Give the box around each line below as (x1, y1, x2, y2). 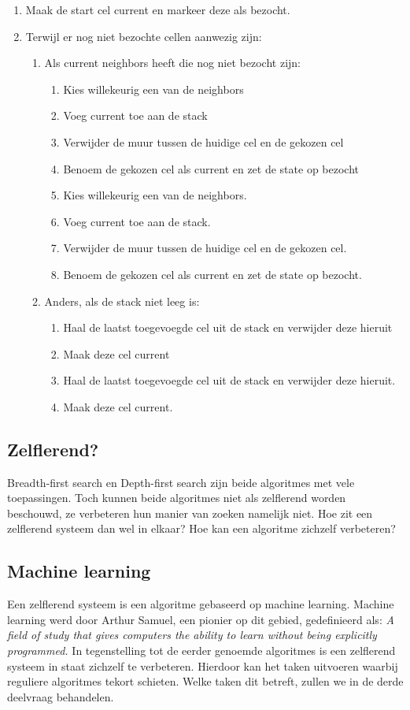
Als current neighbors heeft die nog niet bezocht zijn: (44, 54, 301, 71)
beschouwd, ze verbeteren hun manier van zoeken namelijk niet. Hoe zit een (7, 504, 373, 521)
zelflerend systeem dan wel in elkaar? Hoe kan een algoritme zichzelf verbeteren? (7, 520, 396, 537)
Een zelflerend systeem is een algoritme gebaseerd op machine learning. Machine (7, 596, 394, 612)
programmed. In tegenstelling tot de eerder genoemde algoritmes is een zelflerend (7, 642, 396, 659)
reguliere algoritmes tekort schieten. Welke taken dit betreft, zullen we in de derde (7, 673, 404, 690)
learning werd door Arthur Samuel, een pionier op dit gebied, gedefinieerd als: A (7, 611, 394, 627)
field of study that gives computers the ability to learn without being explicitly (7, 626, 377, 643)
